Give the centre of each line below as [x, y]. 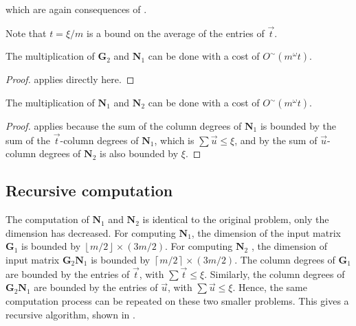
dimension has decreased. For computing [91, 232]
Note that [26, 33]
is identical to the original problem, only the [236, 219]
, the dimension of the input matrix [266, 232]
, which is [174, 140]
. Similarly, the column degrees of [275, 273]
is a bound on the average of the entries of [175, 33]
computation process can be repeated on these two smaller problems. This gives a [177, 300]
